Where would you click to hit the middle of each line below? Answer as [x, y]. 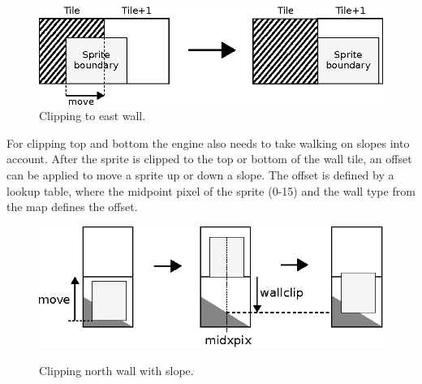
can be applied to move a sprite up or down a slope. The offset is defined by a [200, 175]
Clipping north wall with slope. [116, 370]
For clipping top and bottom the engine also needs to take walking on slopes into [208, 142]
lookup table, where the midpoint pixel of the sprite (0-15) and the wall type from [211, 190]
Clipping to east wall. [93, 116]
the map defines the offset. [72, 207]
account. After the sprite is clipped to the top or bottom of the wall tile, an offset [209, 159]
